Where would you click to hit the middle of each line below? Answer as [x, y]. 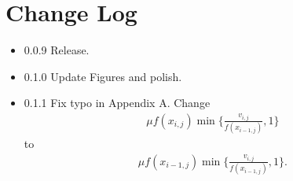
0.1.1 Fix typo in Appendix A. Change [117, 103]
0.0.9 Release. [57, 50]
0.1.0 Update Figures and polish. [103, 76]
